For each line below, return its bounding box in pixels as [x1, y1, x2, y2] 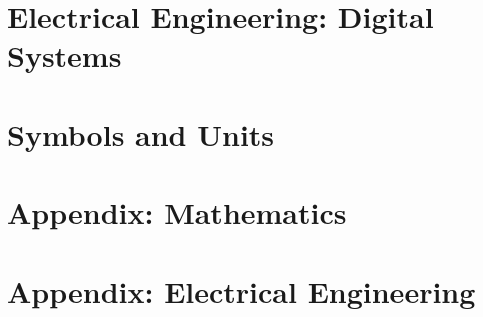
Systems [7, 35, 122, 76]
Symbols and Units [7, 113, 275, 154]
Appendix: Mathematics [7, 192, 347, 233]
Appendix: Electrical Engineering [7, 270, 476, 311]
